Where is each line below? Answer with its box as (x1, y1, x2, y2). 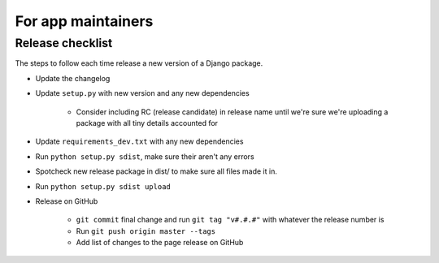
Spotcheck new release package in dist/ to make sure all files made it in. (35, 166, 278, 176)
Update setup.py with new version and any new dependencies (35, 88, 250, 98)
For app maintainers (15, 12, 154, 30)
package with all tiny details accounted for (76, 118, 219, 127)
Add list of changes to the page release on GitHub (76, 238, 244, 248)
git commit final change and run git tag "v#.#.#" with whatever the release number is (76, 215, 385, 225)
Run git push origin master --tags (76, 226, 215, 235)
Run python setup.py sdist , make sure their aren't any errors (35, 151, 255, 162)
